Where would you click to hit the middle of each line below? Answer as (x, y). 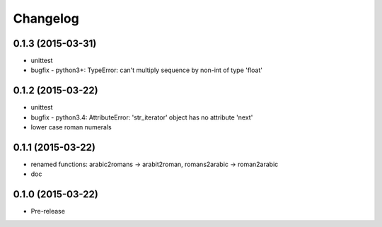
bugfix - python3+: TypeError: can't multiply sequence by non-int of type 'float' (147, 70)
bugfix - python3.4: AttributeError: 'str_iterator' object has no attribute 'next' (142, 117)
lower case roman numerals (71, 127)
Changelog (46, 18)
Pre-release (48, 211)
